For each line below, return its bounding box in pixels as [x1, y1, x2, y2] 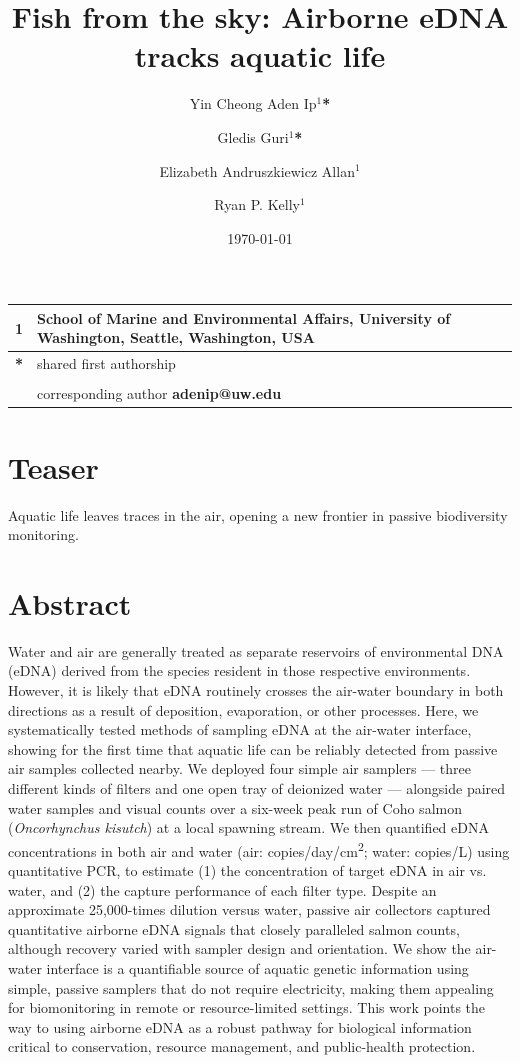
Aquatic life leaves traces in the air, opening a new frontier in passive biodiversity [8, 504, 508, 525]
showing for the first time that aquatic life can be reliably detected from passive [8, 738, 498, 759]
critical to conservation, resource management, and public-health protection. [8, 1036, 476, 1057]
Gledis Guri [217, 126, 289, 147]
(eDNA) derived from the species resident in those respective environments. [8, 660, 471, 681]
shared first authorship [37, 353, 176, 374]
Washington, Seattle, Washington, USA [37, 327, 315, 348]
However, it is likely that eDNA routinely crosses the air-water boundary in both [8, 680, 504, 701]
